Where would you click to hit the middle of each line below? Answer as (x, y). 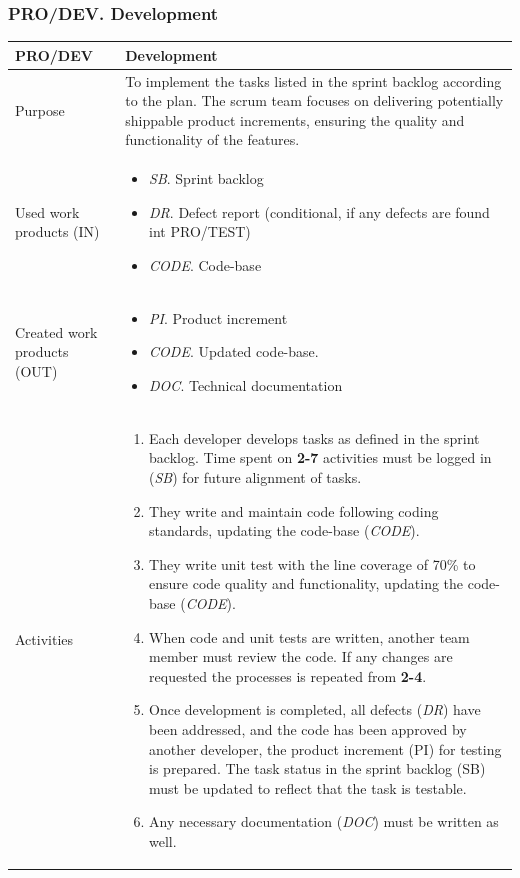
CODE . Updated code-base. (234, 351)
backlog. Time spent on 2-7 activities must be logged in (320, 457)
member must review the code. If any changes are (301, 656)
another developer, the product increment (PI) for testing (325, 748)
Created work (56, 331)
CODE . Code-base (205, 264)
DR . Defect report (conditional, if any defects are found (319, 211)
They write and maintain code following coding (294, 510)
